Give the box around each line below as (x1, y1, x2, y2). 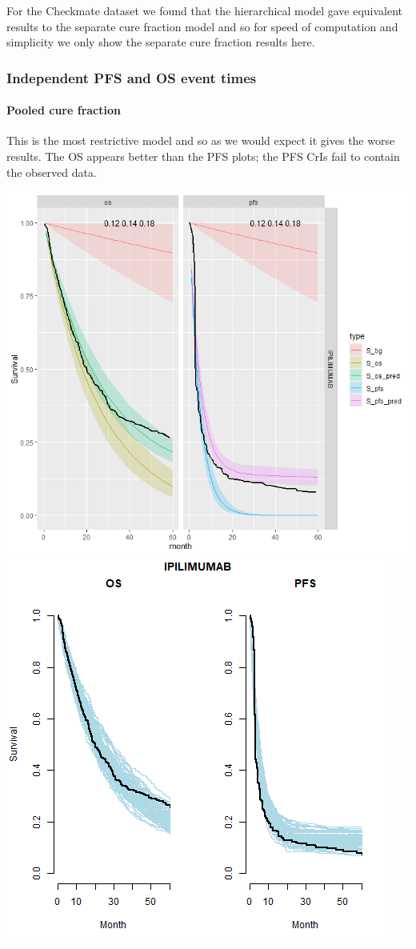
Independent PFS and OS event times (6, 67, 257, 87)
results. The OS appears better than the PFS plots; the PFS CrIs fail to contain (6, 148, 400, 165)
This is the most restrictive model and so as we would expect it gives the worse (6, 132, 395, 149)
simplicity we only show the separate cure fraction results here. (6, 34, 315, 50)
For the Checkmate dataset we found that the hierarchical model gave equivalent (6, 2, 403, 18)
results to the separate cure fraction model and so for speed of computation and (6, 18, 398, 34)
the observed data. (6, 163, 97, 180)
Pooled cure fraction (6, 102, 121, 118)
